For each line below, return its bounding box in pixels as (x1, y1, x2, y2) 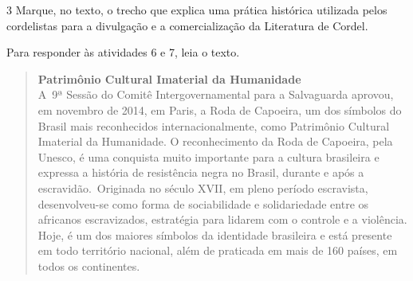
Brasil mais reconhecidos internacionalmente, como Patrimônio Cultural (37, 117, 390, 134)
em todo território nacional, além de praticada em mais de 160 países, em (37, 242, 398, 259)
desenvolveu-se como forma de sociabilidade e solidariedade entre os (37, 195, 369, 212)
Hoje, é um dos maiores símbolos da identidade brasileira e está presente (37, 226, 392, 243)
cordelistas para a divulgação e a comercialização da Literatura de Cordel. (6, 17, 368, 33)
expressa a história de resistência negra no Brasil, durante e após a (37, 164, 364, 181)
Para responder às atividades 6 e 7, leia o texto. (6, 44, 240, 60)
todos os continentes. (37, 257, 140, 274)
